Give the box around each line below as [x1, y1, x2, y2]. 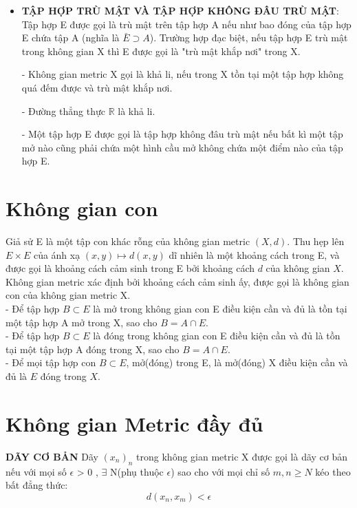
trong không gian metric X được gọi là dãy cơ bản [136, 449, 348, 463]
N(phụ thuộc [109, 464, 164, 478]
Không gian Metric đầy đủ [6, 409, 263, 437]
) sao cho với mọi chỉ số [171, 464, 270, 478]
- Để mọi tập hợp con [6, 355, 96, 370]
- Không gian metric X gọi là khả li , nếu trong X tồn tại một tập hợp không [21, 67, 344, 81]
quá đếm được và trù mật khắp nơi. [21, 80, 173, 94]
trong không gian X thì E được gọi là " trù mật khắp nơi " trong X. [21, 43, 301, 58]
